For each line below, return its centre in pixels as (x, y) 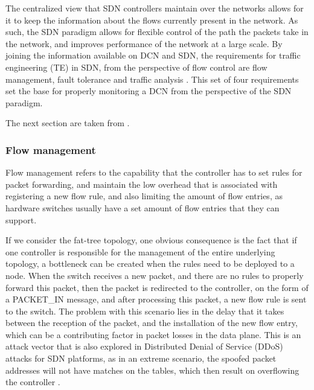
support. (21, 219)
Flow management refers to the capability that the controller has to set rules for (154, 172)
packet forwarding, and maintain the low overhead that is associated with (142, 184)
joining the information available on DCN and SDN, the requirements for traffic (153, 55)
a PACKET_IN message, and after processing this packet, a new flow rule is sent (156, 299)
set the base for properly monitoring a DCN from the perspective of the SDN (149, 91)
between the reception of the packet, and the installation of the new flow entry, (152, 323)
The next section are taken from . (68, 123)
